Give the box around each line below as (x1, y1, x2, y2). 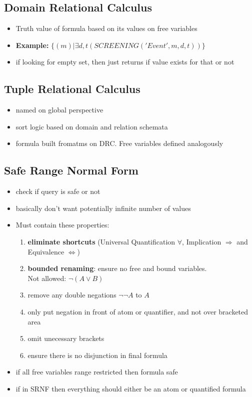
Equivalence (27, 246, 64, 256)
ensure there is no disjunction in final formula (27, 349, 167, 360)
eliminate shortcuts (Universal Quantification (27, 236, 175, 246)
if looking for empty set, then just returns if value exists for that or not (15, 56, 234, 67)
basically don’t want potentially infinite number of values (15, 202, 191, 213)
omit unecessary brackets (27, 333, 104, 343)
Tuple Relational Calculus (4, 81, 140, 96)
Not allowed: (27, 272, 66, 283)
